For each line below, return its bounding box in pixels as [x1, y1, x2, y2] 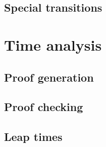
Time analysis [4, 34, 102, 55]
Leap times [4, 129, 63, 144]
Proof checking [4, 99, 83, 115]
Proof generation [4, 69, 94, 85]
